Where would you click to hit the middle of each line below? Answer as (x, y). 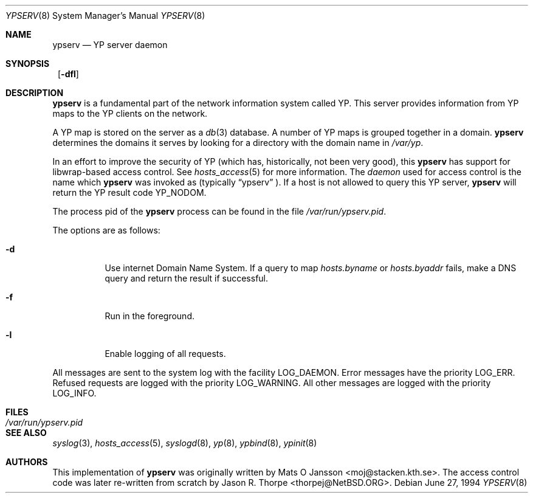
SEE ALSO (26, 433)
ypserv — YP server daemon (110, 45)
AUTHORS (27, 462)
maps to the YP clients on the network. (130, 113)
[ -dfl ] (68, 74)
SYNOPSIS (28, 64)
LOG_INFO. (74, 393)
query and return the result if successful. (187, 278)
